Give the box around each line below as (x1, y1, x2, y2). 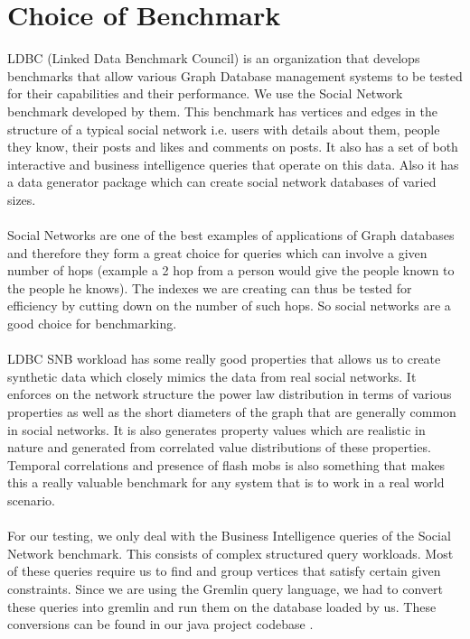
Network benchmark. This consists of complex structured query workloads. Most (7, 543, 454, 562)
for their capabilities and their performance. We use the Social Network (7, 84, 403, 103)
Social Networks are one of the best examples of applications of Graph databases (7, 226, 455, 245)
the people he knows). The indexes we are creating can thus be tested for (7, 278, 412, 297)
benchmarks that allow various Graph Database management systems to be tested (7, 66, 463, 85)
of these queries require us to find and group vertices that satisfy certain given (7, 561, 441, 580)
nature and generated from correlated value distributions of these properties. (7, 438, 431, 457)
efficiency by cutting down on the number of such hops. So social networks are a (7, 296, 451, 315)
